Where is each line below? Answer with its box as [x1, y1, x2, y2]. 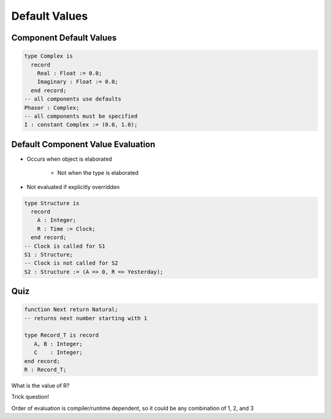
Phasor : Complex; [24, 104, 80, 111]
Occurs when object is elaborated [26, 155, 113, 163]
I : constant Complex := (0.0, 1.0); [24, 121, 138, 128]
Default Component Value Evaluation [11, 139, 156, 150]
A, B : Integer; [34, 340, 83, 347]
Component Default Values [11, 33, 117, 43]
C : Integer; [34, 349, 83, 356]
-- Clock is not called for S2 [24, 259, 119, 267]
